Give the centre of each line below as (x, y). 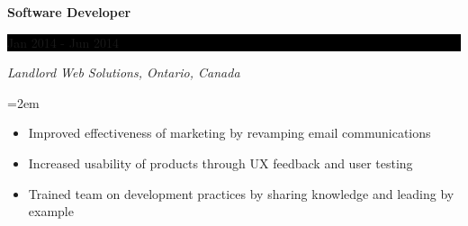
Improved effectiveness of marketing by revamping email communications (229, 133)
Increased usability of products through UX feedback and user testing (220, 163)
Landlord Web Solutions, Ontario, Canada (124, 72)
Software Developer (69, 12)
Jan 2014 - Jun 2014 (63, 42)
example (51, 211)
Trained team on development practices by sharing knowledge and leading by (241, 193)
